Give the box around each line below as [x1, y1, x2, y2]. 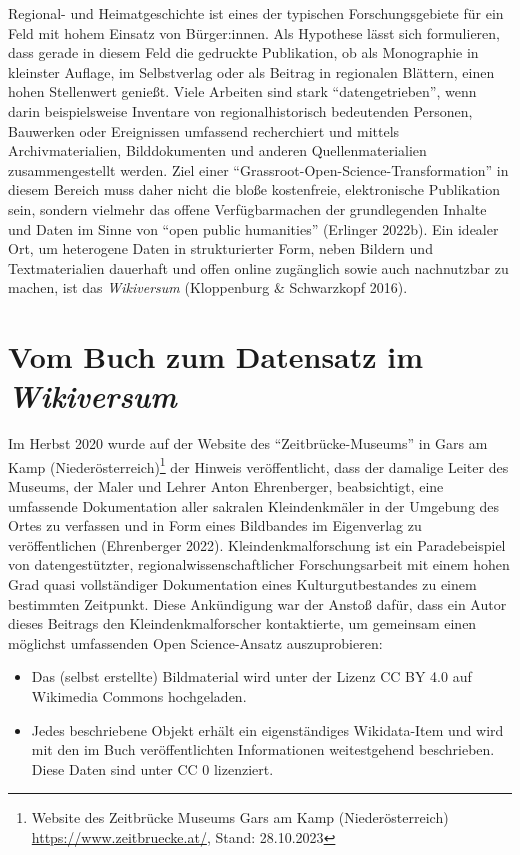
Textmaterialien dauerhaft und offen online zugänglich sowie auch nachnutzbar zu [8, 257, 509, 278]
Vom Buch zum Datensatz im [8, 336, 424, 377]
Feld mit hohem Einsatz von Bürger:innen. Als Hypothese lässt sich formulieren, [8, 22, 500, 43]
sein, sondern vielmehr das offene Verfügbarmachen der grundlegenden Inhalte [8, 198, 487, 219]
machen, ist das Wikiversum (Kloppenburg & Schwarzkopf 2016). [8, 277, 408, 298]
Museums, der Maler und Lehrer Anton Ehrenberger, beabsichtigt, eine [8, 476, 444, 497]
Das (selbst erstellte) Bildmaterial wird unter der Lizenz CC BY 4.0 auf [31, 666, 472, 687]
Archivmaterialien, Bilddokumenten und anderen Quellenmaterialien [8, 140, 427, 161]
